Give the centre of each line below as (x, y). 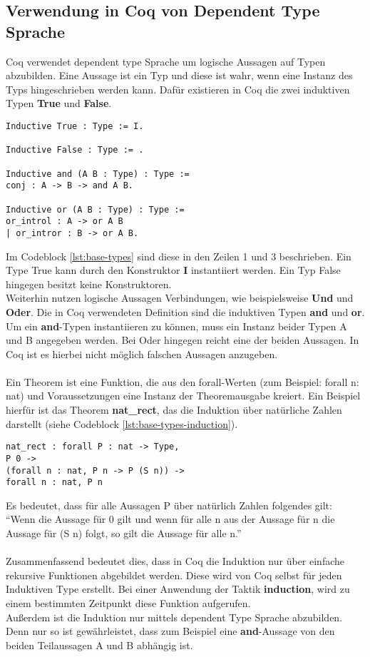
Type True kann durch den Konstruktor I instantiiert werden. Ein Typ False (173, 270)
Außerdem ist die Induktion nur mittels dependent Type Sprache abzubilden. (174, 617)
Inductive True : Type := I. (75, 126)
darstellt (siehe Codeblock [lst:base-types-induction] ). (122, 423)
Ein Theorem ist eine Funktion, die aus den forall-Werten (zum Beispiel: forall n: (183, 381)
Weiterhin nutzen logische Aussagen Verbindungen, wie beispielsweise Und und (180, 298)
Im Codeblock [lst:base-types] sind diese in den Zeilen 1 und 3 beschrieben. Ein (179, 256)
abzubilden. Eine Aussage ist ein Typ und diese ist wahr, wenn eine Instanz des (179, 75)
